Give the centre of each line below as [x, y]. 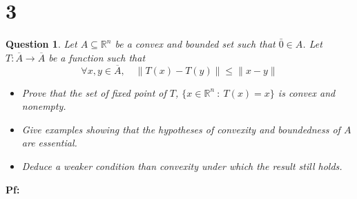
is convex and [307, 92]
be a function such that [97, 57]
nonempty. [44, 106]
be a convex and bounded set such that [195, 44]
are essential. [49, 143]
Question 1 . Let [41, 44]
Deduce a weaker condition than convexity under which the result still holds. [182, 165]
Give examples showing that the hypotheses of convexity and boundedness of [181, 129]
